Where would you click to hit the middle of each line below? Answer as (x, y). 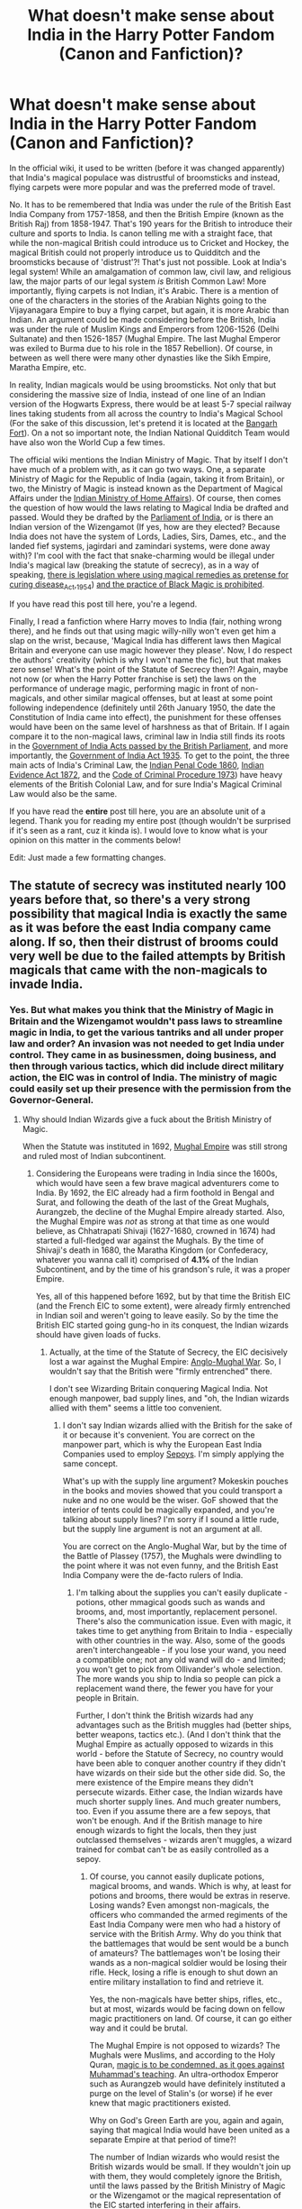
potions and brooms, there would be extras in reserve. (190, 1896)
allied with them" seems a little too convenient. (136, 1408)
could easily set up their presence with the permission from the (151, 1089)
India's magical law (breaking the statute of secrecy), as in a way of (134, 565)
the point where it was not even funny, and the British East (170, 1565)
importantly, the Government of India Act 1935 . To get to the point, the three (150, 755)
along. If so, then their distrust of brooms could (144, 942)
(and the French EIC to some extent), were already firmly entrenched (163, 1306)
